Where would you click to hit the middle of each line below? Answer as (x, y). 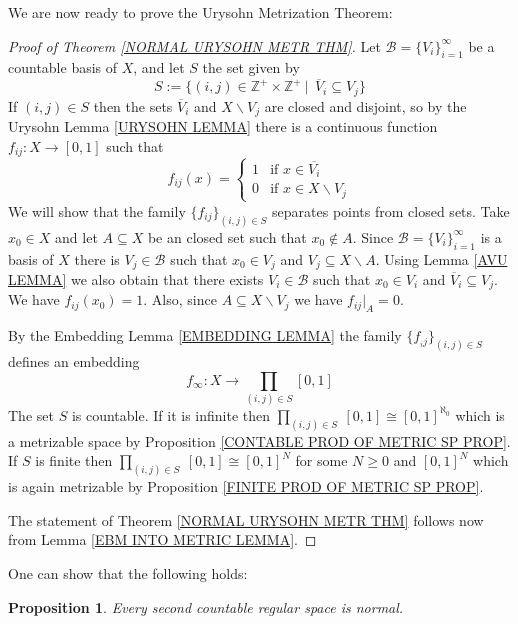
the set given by (251, 67)
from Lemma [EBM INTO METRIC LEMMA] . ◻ (162, 539)
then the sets (133, 105)
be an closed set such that (227, 236)
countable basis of (63, 67)
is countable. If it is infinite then (170, 414)
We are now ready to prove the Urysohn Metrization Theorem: (200, 12)
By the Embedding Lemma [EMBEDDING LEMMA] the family (205, 335)
